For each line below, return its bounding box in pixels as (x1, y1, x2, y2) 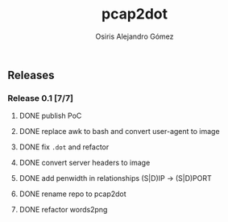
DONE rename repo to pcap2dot (19, 189, 126, 199)
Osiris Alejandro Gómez (95, 31, 174, 41)
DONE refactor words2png (19, 205, 108, 215)
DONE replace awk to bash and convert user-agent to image (19, 127, 220, 136)
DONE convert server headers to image (19, 158, 151, 168)
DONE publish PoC (19, 111, 82, 121)
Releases (7, 68, 55, 82)
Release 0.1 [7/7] (7, 92, 74, 103)
